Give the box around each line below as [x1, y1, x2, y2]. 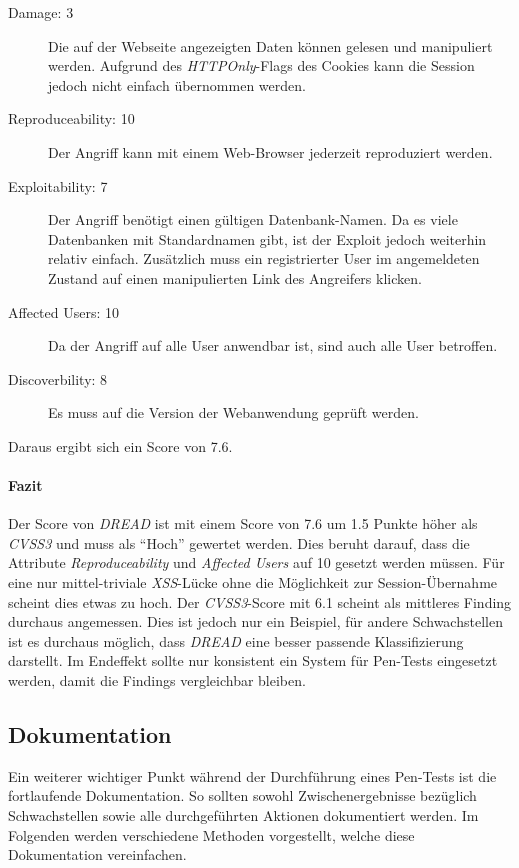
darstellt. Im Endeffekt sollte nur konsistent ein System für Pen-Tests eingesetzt [8, 650, 498, 671]
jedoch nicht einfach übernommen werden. [48, 74, 306, 95]
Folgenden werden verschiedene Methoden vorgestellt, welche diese [8, 824, 415, 845]
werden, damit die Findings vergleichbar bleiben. [8, 670, 306, 691]
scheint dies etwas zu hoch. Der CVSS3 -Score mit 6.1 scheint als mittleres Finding [8, 591, 512, 612]
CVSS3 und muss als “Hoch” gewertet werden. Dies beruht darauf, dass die [8, 532, 470, 553]
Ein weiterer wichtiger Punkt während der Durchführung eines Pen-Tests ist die [8, 765, 497, 786]
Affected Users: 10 [8, 301, 119, 322]
